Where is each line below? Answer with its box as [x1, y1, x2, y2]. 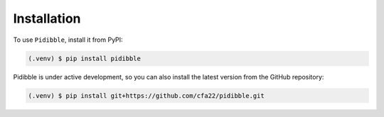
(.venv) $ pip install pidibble [28, 54, 142, 62]
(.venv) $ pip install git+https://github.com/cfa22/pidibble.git [28, 91, 265, 99]
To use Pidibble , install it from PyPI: [13, 35, 124, 44]
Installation [13, 11, 81, 26]
